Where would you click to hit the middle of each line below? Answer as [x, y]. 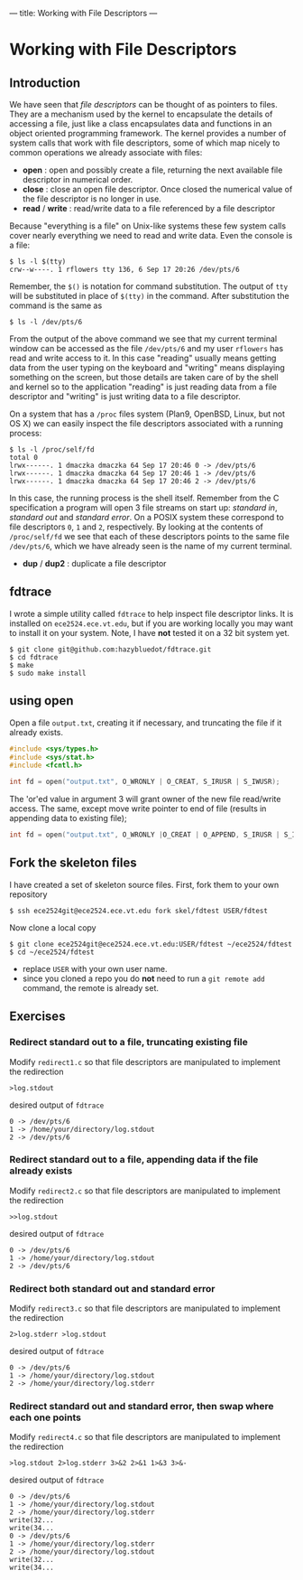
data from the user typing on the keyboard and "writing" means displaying [147, 368]
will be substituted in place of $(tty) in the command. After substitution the [150, 296]
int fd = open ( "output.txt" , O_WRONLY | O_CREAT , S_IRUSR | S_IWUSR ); [145, 782]
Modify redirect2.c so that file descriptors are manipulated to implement [145, 1191]
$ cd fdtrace [34, 657]
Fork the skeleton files [73, 863]
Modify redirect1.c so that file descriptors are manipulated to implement [145, 1061]
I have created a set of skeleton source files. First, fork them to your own [144, 884]
